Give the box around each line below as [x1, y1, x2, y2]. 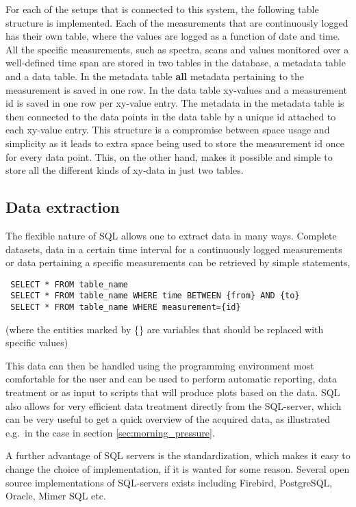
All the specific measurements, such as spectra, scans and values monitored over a [5, 42, 349, 56]
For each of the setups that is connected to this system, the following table [5, 2, 319, 16]
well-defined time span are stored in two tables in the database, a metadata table [5, 55, 346, 70]
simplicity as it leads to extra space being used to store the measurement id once [5, 135, 344, 150]
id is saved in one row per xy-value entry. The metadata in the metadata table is [5, 96, 344, 110]
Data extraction [5, 196, 120, 218]
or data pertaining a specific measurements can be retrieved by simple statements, [5, 255, 351, 270]
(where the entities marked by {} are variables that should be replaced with [5, 322, 324, 336]
